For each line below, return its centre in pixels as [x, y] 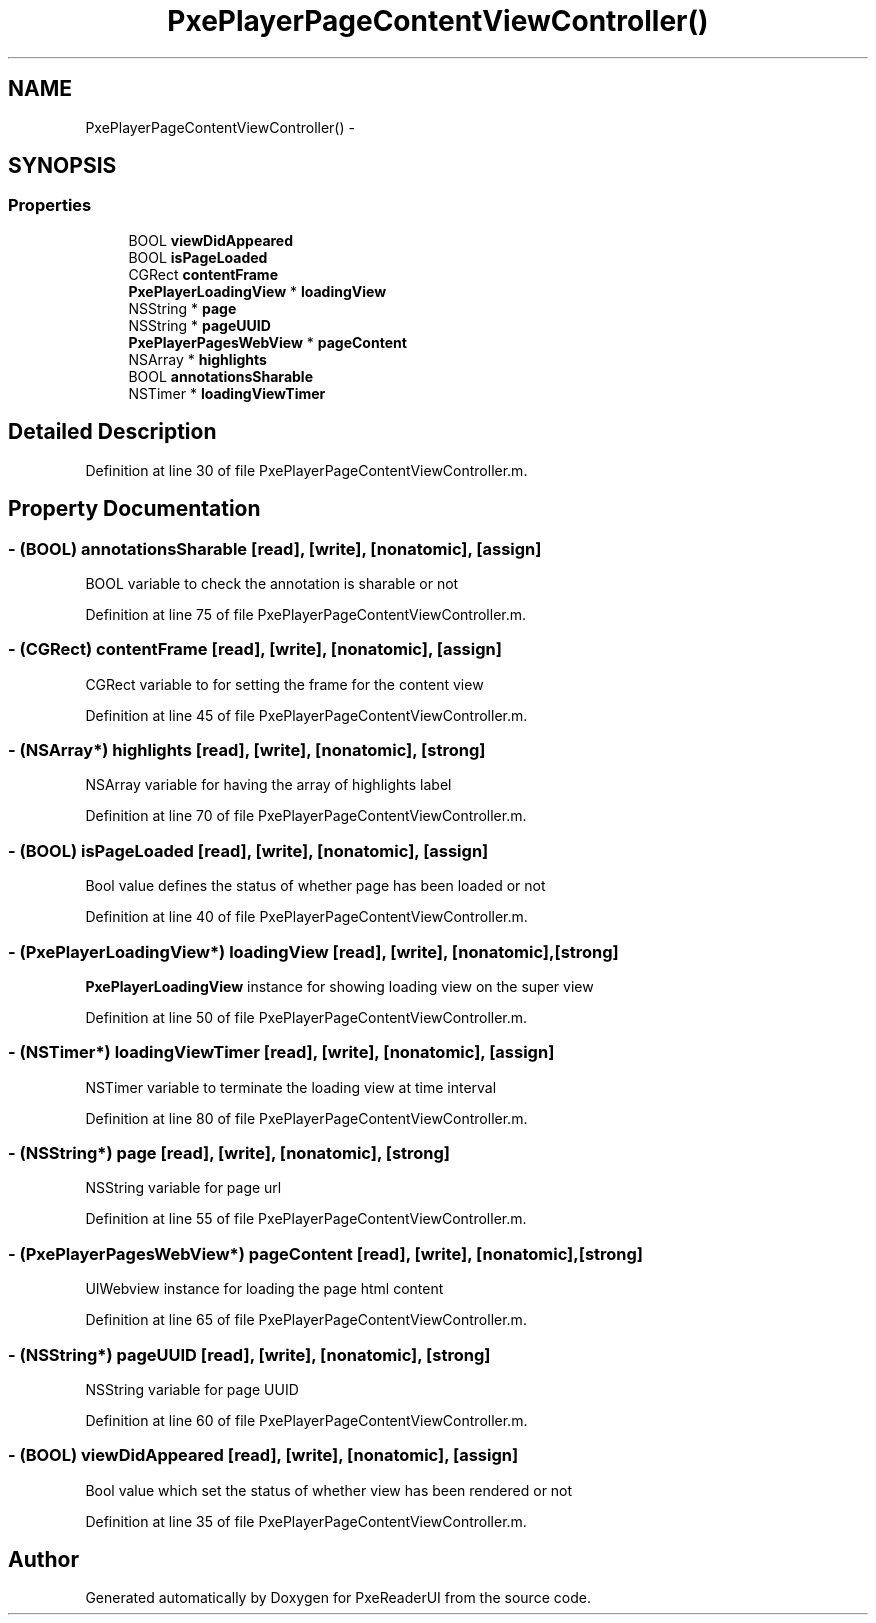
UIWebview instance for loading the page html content [264, 1289]
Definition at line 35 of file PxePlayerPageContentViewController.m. [306, 1521]
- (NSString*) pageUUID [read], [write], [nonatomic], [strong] [249, 1354]
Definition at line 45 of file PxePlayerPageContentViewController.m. [306, 715]
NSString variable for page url [183, 1188]
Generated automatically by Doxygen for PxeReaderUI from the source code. [338, 1598]
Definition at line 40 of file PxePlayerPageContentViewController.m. [306, 917]
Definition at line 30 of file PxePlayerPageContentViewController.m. [306, 470]
